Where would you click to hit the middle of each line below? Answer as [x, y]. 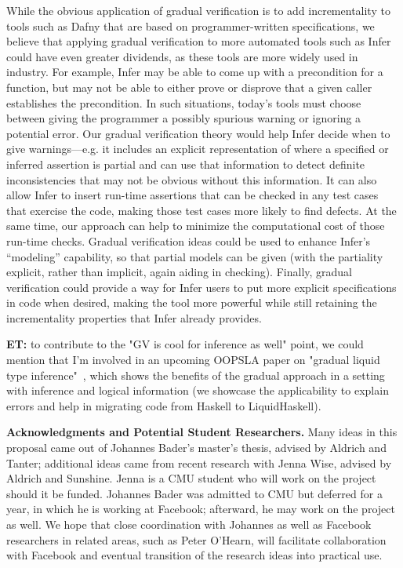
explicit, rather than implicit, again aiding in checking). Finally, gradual [180, 272]
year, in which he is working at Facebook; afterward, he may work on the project [201, 509]
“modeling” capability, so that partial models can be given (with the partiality [195, 256]
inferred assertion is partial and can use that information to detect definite [186, 164]
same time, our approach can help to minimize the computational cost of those [196, 226]
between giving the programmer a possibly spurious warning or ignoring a [184, 118]
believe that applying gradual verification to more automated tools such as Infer [199, 41]
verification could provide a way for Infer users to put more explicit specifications [201, 287]
